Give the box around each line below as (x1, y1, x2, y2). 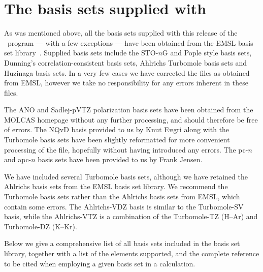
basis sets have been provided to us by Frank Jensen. (38, 154, 203, 165)
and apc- (4, 154, 31, 165)
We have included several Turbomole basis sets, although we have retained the (4, 171, 248, 182)
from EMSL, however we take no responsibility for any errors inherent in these (4, 77, 248, 88)
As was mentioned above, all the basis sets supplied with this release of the (4, 27, 238, 38)
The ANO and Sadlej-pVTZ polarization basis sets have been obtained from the (4, 104, 253, 115)
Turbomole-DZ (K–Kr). (4, 221, 77, 231)
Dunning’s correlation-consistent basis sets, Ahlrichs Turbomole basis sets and (4, 57, 247, 68)
